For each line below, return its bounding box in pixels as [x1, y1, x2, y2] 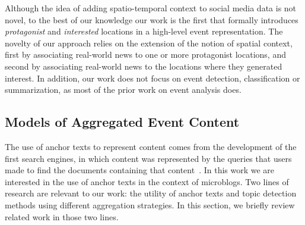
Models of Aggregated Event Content [5, 112, 240, 131]
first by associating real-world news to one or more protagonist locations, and [5, 48, 286, 61]
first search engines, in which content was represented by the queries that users [5, 152, 292, 164]
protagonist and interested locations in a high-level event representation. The [5, 25, 283, 37]
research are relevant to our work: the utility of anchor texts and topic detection [5, 187, 297, 199]
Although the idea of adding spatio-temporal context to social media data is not [5, 2, 297, 14]
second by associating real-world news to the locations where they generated [5, 60, 282, 72]
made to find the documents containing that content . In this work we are [5, 164, 275, 176]
